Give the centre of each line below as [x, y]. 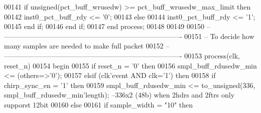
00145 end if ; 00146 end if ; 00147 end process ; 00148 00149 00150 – [107, 26]
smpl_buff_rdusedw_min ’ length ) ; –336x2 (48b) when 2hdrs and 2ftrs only [119, 95]
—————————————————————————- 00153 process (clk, [122, 55]
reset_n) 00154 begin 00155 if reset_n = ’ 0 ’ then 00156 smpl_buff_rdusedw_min [130, 65]
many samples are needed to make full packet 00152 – [87, 46]
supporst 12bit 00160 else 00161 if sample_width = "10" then [99, 104]
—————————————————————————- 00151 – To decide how [129, 36]
